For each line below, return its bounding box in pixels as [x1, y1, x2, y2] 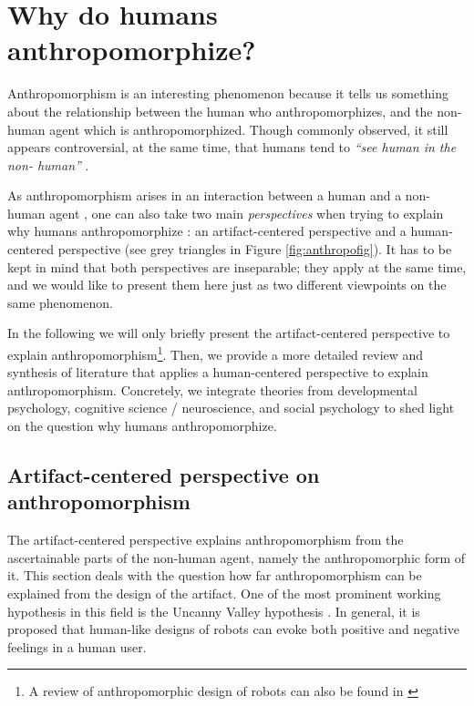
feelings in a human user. [7, 637, 147, 656]
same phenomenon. [7, 292, 113, 312]
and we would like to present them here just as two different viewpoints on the [7, 275, 447, 294]
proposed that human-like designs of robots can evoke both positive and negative [7, 619, 459, 639]
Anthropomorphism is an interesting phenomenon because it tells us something [7, 84, 449, 103]
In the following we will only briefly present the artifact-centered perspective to [7, 323, 450, 343]
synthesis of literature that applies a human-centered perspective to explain [7, 363, 428, 382]
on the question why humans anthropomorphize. [7, 416, 277, 435]
